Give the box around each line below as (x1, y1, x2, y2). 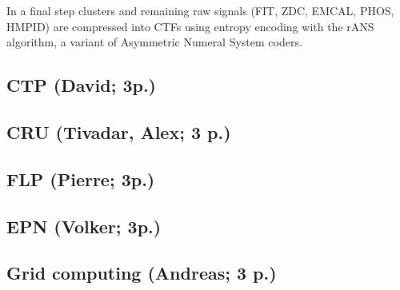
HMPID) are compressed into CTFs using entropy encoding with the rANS (6, 18, 374, 34)
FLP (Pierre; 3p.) (6, 166, 155, 191)
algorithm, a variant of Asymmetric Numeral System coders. (6, 34, 302, 50)
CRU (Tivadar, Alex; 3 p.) (6, 119, 231, 144)
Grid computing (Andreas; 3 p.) (6, 260, 277, 285)
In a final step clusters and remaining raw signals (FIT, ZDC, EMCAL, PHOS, (6, 2, 394, 18)
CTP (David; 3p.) (6, 73, 156, 97)
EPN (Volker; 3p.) (6, 213, 162, 238)
